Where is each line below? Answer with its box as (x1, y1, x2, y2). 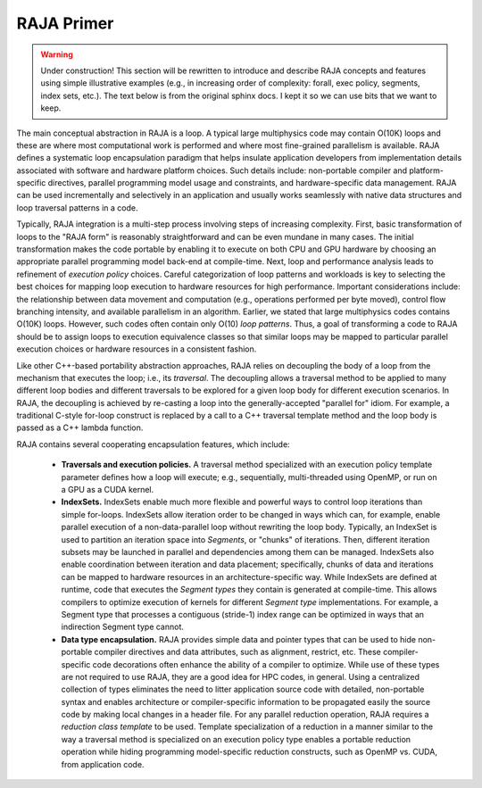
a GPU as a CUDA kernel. (61, 485, 154, 495)
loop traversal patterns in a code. (16, 202, 138, 213)
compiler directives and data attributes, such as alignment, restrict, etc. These (94, 647, 381, 658)
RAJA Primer (16, 13, 114, 33)
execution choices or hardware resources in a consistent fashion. (16, 344, 257, 354)
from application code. (61, 759, 145, 769)
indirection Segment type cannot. (61, 621, 185, 633)
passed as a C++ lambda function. (16, 422, 144, 433)
